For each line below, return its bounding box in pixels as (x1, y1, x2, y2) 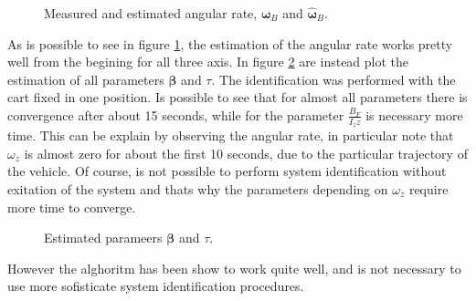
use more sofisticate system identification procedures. (7, 276, 304, 296)
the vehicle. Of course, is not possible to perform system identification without (7, 161, 447, 181)
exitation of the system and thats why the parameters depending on (7, 179, 388, 198)
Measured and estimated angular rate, (44, 4, 258, 22)
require (408, 179, 449, 198)
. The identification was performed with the (211, 69, 456, 88)
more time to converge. (7, 197, 136, 216)
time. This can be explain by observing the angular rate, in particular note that (7, 126, 454, 145)
